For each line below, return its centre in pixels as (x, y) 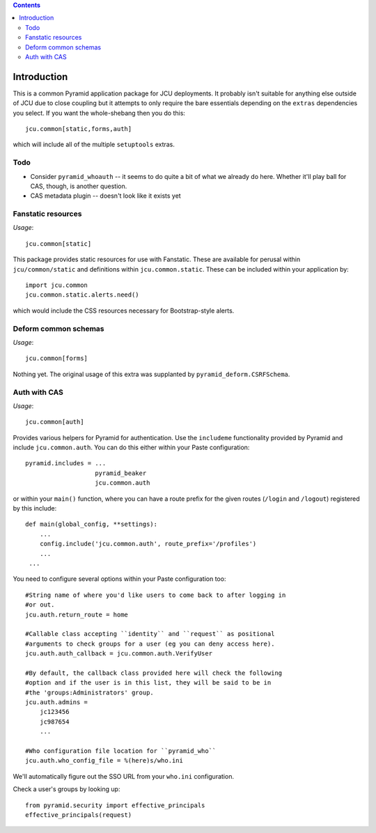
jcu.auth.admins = (57, 702)
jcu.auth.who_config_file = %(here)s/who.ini (104, 761)
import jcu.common (57, 285)
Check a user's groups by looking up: (66, 789)
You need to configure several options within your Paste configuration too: (119, 579)
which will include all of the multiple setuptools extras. (94, 145)
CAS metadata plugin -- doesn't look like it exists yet (105, 196)
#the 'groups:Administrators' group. (90, 692)
